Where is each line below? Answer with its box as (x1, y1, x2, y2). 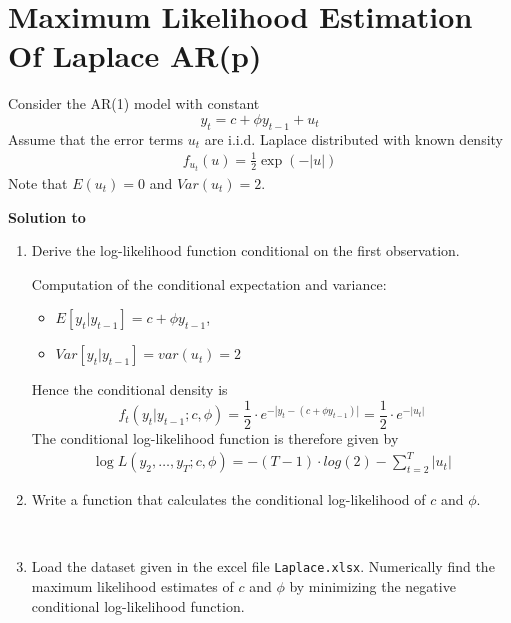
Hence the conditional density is (31, 379, 228, 400)
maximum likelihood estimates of (31, 575, 234, 596)
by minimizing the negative (289, 575, 456, 596)
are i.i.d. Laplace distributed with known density (204, 128, 503, 149)
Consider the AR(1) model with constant (8, 93, 260, 114)
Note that (8, 172, 68, 193)
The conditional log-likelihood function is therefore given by (31, 427, 399, 448)
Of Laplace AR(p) (8, 35, 262, 76)
